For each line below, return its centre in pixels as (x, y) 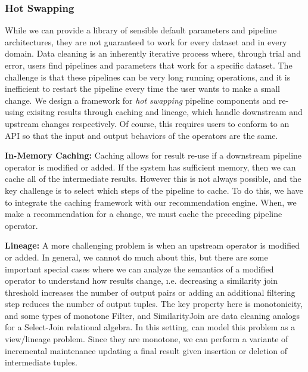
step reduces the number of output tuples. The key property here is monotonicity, (154, 304)
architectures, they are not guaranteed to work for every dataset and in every (146, 41)
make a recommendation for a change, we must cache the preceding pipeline (144, 214)
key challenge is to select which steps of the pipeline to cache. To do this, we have (154, 190)
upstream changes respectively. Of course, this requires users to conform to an (147, 123)
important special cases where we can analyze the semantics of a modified (139, 269)
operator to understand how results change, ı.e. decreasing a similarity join (141, 280)
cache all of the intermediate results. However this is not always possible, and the (153, 179)
